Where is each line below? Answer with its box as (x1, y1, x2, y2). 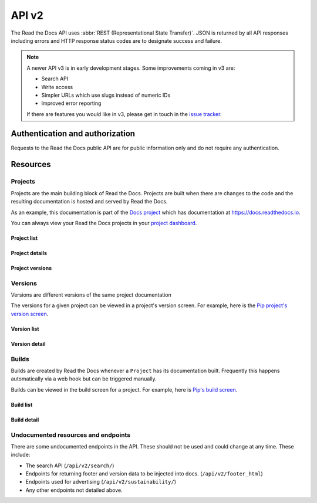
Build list (11, 401, 33, 408)
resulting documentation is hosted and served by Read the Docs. (11, 198, 168, 205)
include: (11, 451, 31, 458)
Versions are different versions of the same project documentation (11, 291, 171, 298)
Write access (41, 83, 73, 90)
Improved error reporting (41, 100, 102, 107)
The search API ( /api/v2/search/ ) (25, 462, 114, 469)
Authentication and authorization (11, 129, 135, 139)
